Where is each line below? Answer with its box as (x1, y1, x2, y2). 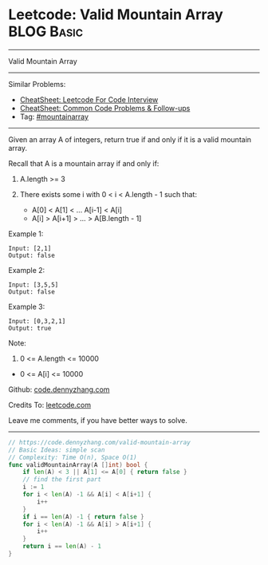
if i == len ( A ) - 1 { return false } (22, 512, 145, 520)
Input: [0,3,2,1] (8, 317, 66, 325)
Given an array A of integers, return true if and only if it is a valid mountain (8, 134, 252, 144)
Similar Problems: (8, 79, 66, 89)
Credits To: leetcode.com (8, 400, 92, 409)
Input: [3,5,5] (8, 281, 59, 289)
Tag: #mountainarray (19, 112, 89, 121)
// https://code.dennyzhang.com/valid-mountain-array (8, 438, 191, 446)
